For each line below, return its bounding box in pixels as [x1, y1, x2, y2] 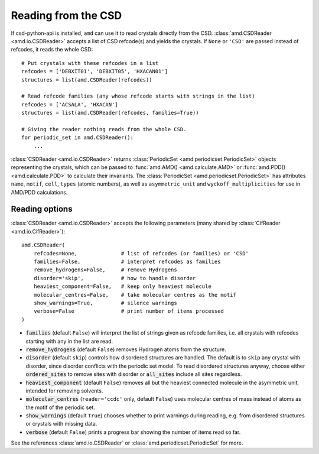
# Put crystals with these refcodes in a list [21, 60, 159, 66]
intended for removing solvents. [25, 387, 103, 394]
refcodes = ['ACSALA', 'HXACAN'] [21, 101, 118, 108]
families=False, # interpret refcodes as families [33, 258, 221, 265]
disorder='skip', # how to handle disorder [33, 275, 196, 281]
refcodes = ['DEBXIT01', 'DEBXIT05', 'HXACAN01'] [21, 68, 168, 75]
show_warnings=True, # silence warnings [33, 300, 177, 306]
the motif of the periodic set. [25, 404, 96, 411]
